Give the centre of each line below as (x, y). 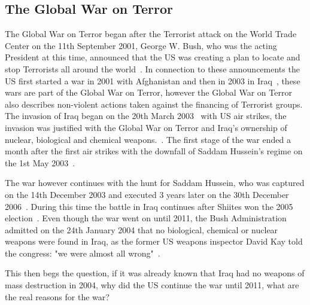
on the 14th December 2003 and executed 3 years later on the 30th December (147, 194)
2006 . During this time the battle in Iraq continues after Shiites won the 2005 (149, 206)
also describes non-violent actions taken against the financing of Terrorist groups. (154, 104)
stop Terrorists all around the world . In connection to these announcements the (152, 68)
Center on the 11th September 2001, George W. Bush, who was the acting (141, 45)
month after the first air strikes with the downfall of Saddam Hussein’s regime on (154, 151)
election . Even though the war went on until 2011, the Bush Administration (146, 218)
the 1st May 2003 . (40, 162)
